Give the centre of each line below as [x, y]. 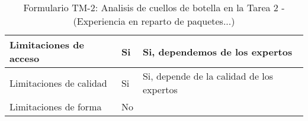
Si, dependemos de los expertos [217, 51]
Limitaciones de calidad [58, 83]
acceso [25, 58]
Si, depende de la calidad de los [208, 76]
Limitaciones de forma [56, 107]
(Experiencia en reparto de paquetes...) [154, 21]
